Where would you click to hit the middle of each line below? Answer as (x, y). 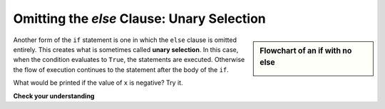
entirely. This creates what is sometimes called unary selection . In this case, (126, 49)
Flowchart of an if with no (306, 51)
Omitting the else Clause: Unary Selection (140, 19)
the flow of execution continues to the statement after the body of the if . (121, 69)
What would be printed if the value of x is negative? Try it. (98, 83)
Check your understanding (54, 95)
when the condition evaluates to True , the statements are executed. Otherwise (129, 60)
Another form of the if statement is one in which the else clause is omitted (125, 40)
